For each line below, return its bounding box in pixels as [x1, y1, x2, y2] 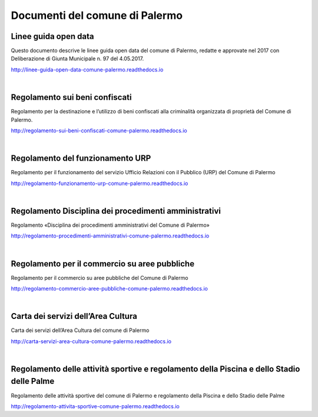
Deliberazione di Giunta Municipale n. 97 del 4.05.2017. [11, 55, 144, 62]
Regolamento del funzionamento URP [11, 154, 151, 164]
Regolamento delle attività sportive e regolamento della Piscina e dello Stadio [11, 364, 300, 374]
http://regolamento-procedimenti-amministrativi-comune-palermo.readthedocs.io [11, 232, 210, 239]
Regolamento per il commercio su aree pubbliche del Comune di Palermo [11, 274, 188, 281]
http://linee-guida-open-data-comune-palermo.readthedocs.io [11, 66, 164, 73]
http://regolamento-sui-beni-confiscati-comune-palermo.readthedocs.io [11, 127, 188, 134]
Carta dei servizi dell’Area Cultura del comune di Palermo [11, 327, 150, 334]
